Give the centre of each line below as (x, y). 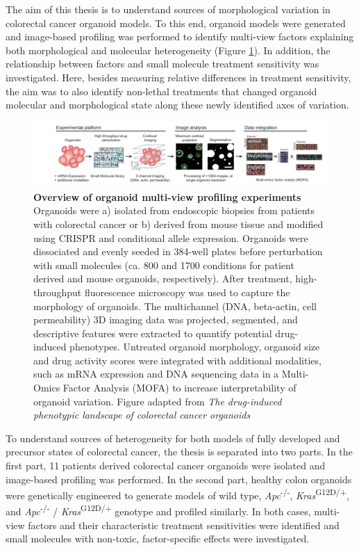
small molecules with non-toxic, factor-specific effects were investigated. (158, 539)
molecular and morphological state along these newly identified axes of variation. (177, 105)
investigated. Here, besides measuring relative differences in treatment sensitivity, (178, 77)
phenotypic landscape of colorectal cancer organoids (142, 415)
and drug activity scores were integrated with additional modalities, (177, 360)
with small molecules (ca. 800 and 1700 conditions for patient (164, 265)
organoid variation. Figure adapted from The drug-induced (158, 401)
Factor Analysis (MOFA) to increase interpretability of (179, 388)
